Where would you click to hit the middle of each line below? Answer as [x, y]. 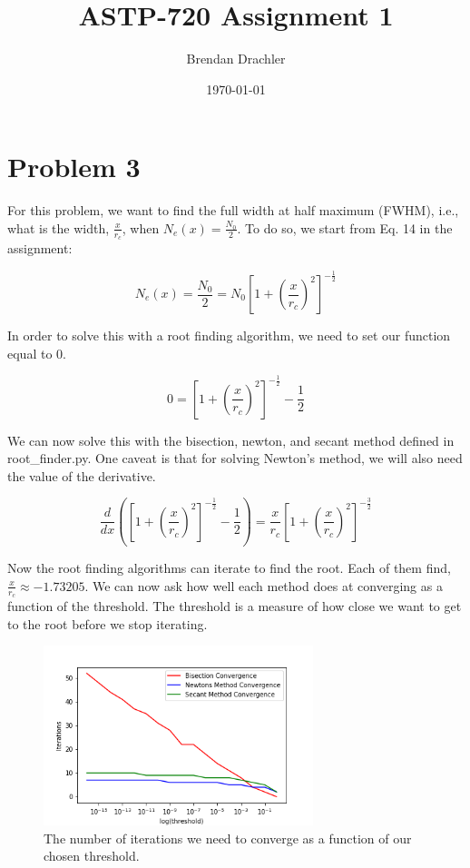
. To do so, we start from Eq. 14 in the [345, 227]
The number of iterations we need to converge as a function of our [228, 838]
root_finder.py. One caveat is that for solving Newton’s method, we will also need [235, 458]
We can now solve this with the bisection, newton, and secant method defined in [231, 440]
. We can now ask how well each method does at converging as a [264, 585]
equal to [30, 353]
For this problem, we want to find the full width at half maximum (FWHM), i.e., [233, 210]
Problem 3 [74, 167]
